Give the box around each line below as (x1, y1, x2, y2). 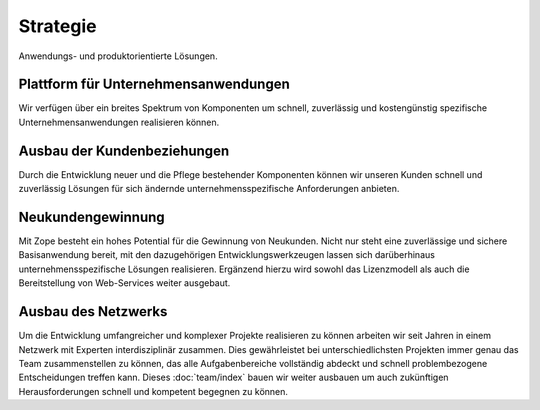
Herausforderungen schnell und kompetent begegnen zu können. (18, 385, 289, 397)
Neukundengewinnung (18, 208, 165, 225)
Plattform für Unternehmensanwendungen (18, 76, 290, 93)
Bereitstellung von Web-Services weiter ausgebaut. (18, 277, 231, 289)
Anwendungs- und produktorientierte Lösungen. (18, 50, 219, 62)
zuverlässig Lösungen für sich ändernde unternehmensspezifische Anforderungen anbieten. (18, 183, 400, 195)
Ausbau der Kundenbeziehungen (18, 142, 230, 159)
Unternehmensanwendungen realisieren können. (18, 116, 220, 128)
